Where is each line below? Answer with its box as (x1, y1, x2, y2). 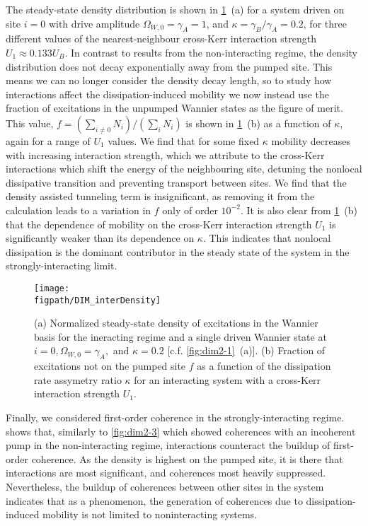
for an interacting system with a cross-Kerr (134, 372, 321, 387)
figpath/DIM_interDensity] (34, 295, 161, 305)
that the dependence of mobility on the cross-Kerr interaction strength (6, 216, 312, 231)
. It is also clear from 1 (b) (240, 202, 358, 217)
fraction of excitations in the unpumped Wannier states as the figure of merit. (6, 100, 343, 115)
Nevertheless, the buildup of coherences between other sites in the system (6, 479, 324, 493)
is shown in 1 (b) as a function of (185, 115, 331, 130)
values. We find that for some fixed (108, 133, 260, 148)
